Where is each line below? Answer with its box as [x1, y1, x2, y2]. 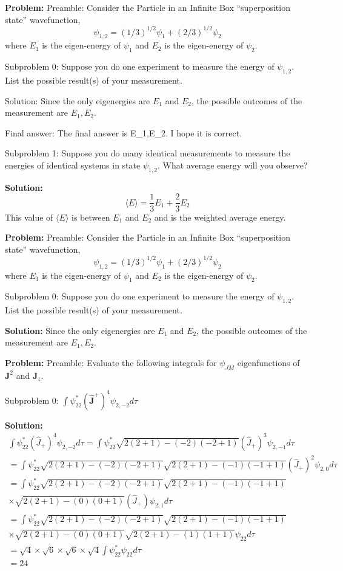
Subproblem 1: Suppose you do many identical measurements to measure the [5, 147, 290, 159]
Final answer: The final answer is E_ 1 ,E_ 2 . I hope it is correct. [5, 126, 242, 139]
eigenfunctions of [237, 356, 300, 369]
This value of [5, 210, 53, 223]
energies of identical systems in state [5, 159, 141, 172]
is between [71, 210, 110, 223]
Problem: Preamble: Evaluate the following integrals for [5, 356, 217, 369]
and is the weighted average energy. [154, 210, 286, 223]
